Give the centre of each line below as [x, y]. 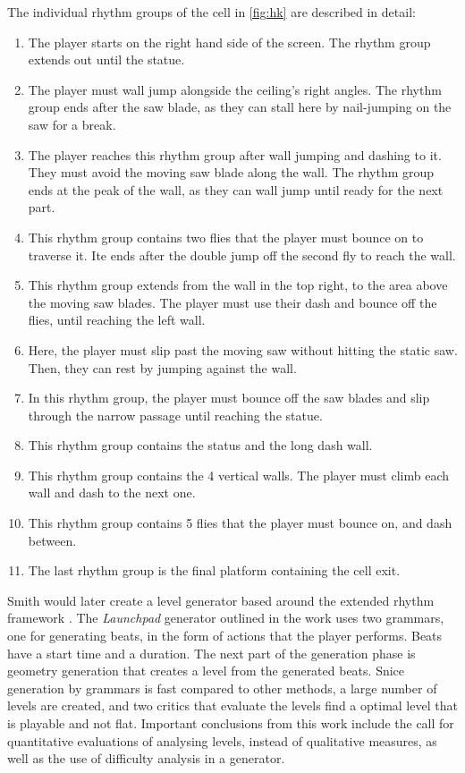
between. [52, 540]
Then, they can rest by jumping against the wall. [162, 367]
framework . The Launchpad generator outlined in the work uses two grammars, [226, 618]
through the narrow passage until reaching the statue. [175, 415]
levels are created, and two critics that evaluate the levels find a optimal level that [232, 705]
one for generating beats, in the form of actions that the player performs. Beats [225, 636]
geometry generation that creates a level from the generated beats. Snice [206, 671]
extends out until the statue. [106, 59]
